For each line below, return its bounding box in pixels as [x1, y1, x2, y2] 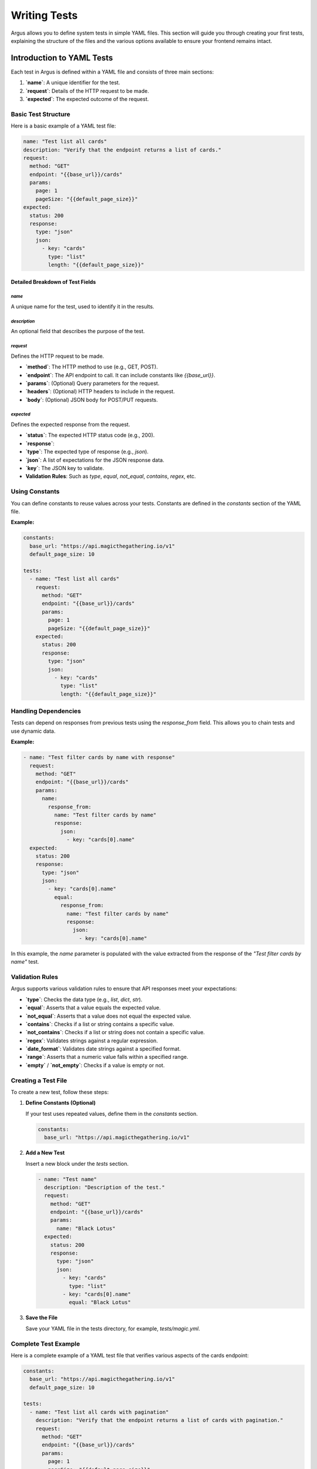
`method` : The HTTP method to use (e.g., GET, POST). [25, 363, 158, 370]
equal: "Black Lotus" [68, 1299, 131, 1306]
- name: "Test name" [38, 1176, 97, 1182]
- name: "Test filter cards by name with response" [23, 754, 176, 761]
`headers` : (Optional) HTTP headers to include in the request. [25, 388, 176, 395]
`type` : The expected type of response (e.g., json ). [25, 448, 149, 455]
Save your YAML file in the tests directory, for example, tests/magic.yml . [25, 1325, 200, 1332]
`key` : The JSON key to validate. [25, 465, 104, 471]
